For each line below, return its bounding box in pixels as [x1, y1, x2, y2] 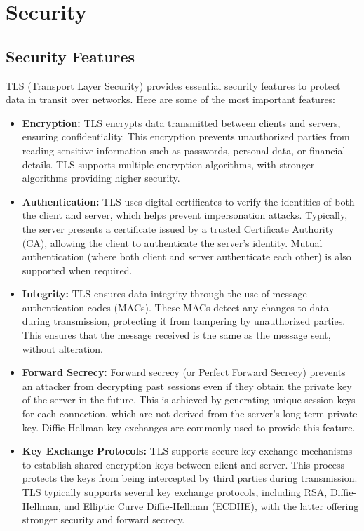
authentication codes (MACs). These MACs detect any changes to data [22, 300, 329, 314]
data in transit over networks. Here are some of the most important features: [6, 92, 336, 107]
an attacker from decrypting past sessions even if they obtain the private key [22, 378, 352, 393]
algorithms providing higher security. [22, 170, 180, 185]
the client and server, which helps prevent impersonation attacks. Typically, [22, 208, 348, 222]
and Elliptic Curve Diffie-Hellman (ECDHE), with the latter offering [64, 498, 359, 513]
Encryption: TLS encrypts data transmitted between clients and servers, [22, 115, 341, 130]
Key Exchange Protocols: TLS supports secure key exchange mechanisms [22, 443, 353, 458]
